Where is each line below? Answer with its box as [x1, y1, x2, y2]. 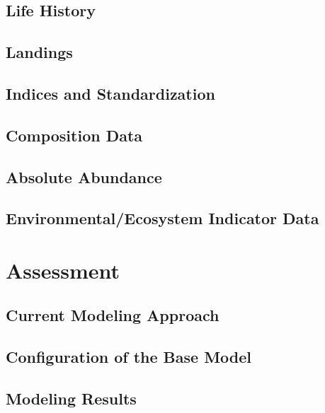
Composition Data [6, 124, 143, 146]
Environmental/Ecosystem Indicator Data [6, 207, 319, 229]
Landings [6, 41, 73, 63]
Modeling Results [6, 388, 137, 409]
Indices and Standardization [6, 82, 215, 104]
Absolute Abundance [6, 165, 162, 187]
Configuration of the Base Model [6, 346, 252, 368]
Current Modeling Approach [6, 304, 219, 326]
